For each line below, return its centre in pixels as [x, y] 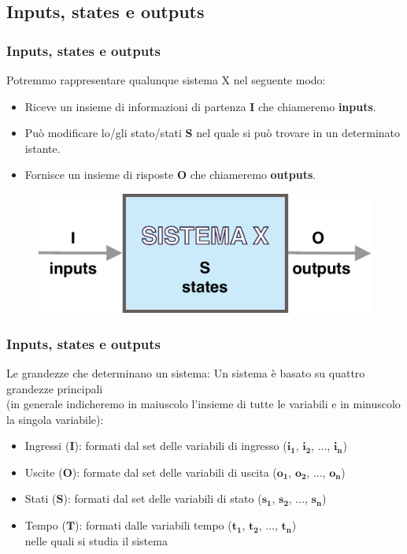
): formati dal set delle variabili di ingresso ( [181, 446]
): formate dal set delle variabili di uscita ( [174, 472]
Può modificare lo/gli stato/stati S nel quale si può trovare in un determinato [213, 133]
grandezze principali [55, 388]
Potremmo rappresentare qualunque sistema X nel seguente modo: [166, 80]
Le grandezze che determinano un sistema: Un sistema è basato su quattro [186, 372]
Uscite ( [44, 472]
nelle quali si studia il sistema [96, 540]
